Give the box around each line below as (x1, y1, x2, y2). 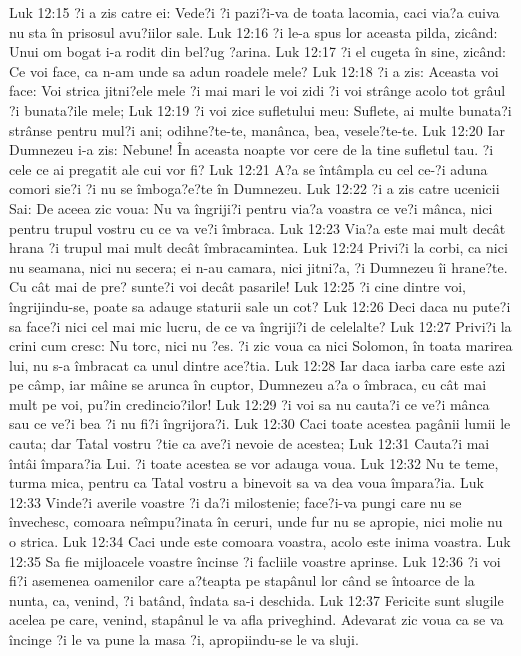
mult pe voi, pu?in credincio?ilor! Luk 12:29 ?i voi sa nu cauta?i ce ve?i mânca (9, 393, 490, 414)
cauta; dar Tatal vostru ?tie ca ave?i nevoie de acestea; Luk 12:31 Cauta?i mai (9, 433, 490, 454)
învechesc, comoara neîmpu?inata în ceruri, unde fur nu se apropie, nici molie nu (9, 511, 503, 532)
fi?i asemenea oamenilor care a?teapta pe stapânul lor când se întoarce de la (9, 570, 475, 591)
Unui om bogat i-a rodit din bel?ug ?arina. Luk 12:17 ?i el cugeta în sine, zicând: (9, 41, 506, 62)
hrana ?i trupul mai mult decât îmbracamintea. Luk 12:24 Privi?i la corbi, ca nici (9, 237, 508, 258)
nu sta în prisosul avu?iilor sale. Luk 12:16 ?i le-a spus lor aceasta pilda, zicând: (9, 21, 498, 42)
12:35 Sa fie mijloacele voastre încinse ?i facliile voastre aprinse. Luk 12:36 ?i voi (9, 550, 501, 571)
